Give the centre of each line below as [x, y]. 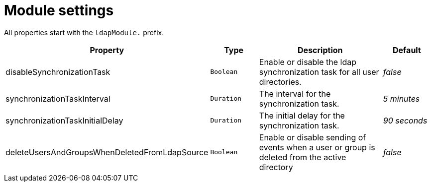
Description [320, 50]
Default [407, 50]
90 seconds [405, 120]
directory [276, 167]
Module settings [59, 10]
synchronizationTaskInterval [58, 98]
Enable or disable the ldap [308, 62]
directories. [280, 82]
